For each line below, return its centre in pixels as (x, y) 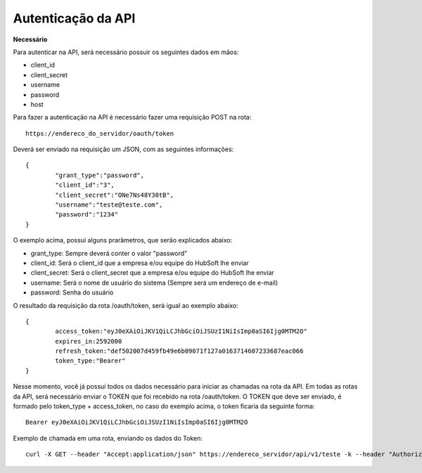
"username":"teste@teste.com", (109, 205)
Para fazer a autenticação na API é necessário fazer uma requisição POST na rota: (132, 117)
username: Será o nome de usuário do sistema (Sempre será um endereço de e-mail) (154, 283)
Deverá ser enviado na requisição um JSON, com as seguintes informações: (123, 149)
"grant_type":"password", (100, 175)
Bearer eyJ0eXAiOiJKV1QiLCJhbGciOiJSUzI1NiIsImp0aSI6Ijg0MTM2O (137, 422)
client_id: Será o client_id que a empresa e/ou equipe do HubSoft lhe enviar (140, 263)
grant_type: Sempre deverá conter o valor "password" (109, 253)
